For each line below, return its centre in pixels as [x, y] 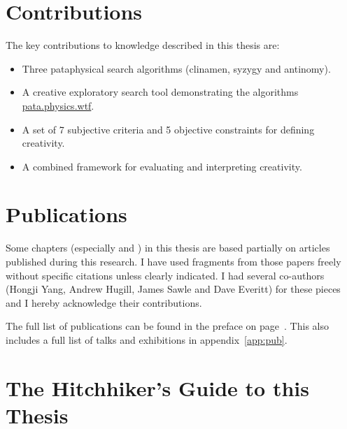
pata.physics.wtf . [58, 105]
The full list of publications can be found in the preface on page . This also [167, 326]
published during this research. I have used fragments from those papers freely [173, 261]
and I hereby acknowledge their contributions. [104, 302]
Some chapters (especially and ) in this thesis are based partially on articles [168, 248]
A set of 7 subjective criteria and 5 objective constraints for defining [168, 129]
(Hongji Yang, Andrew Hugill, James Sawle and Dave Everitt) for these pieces [173, 289]
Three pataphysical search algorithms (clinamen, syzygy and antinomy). [176, 68]
